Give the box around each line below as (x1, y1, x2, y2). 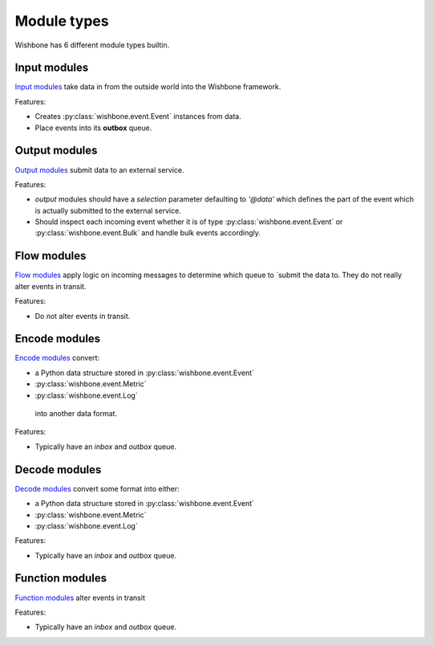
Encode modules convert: (14, 353, 100, 363)
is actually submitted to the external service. (34, 206, 182, 215)
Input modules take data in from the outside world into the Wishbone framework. (14, 82, 281, 92)
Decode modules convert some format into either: (14, 484, 180, 493)
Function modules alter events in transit (14, 593, 146, 602)
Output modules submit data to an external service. (14, 165, 184, 174)
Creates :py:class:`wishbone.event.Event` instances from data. (34, 112, 242, 121)
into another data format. (34, 409, 118, 418)
